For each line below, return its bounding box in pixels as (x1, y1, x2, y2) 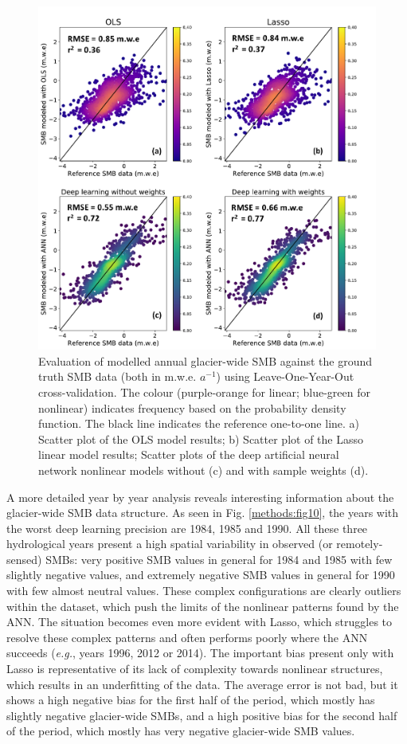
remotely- (336, 535, 383, 552)
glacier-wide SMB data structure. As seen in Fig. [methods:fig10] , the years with (6, 504, 399, 521)
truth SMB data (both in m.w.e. (38, 368, 197, 385)
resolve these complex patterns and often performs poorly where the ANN (6, 628, 368, 645)
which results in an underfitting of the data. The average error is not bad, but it (6, 675, 398, 692)
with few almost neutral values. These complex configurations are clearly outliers (6, 582, 401, 599)
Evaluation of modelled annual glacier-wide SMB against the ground (38, 352, 373, 369)
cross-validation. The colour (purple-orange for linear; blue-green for (38, 383, 371, 400)
